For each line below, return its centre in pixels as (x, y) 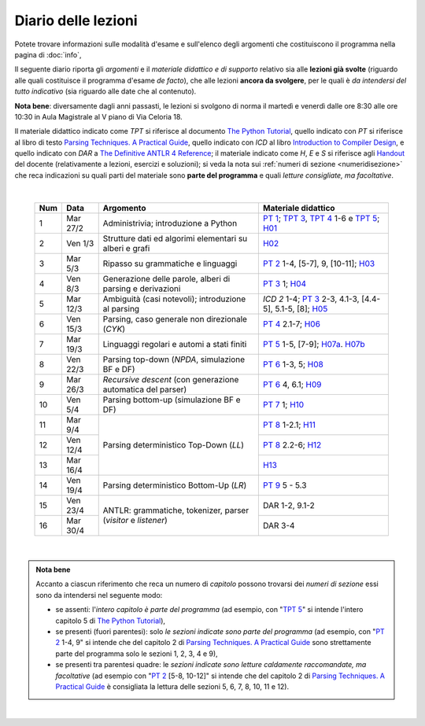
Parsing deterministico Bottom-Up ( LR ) (175, 485)
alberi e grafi (126, 248)
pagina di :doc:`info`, (48, 54)
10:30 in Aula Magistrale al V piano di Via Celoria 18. (98, 116)
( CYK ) (114, 329)
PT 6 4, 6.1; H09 (292, 384)
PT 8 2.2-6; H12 (292, 444)
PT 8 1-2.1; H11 (289, 425)
